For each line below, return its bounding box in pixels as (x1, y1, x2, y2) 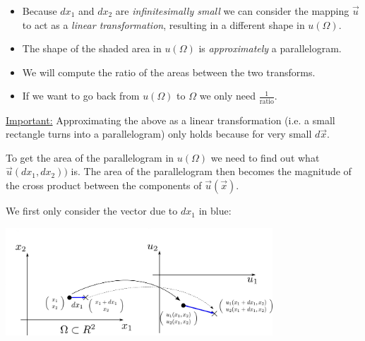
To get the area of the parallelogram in (6, 150, 174, 164)
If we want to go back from (22, 88, 140, 103)
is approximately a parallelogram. (198, 41, 342, 56)
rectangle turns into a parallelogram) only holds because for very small (6, 126, 312, 141)
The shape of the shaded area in (22, 41, 162, 56)
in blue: (198, 203, 232, 218)
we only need (199, 88, 256, 103)
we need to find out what (210, 150, 320, 164)
